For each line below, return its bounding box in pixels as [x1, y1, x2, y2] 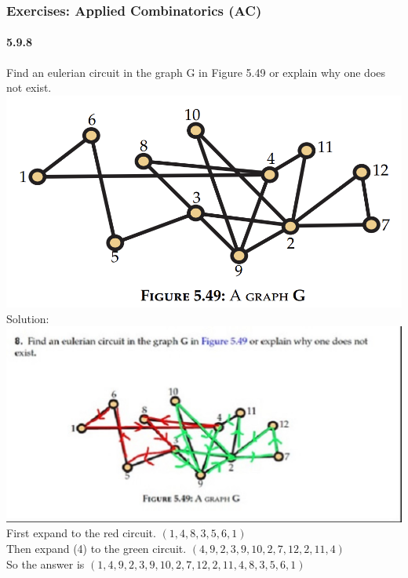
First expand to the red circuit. [6, 525, 156, 541]
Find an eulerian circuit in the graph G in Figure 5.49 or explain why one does [6, 64, 386, 80]
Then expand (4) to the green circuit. [6, 540, 187, 557]
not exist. [6, 79, 52, 96]
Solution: [6, 310, 49, 326]
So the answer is [6, 555, 85, 572]
